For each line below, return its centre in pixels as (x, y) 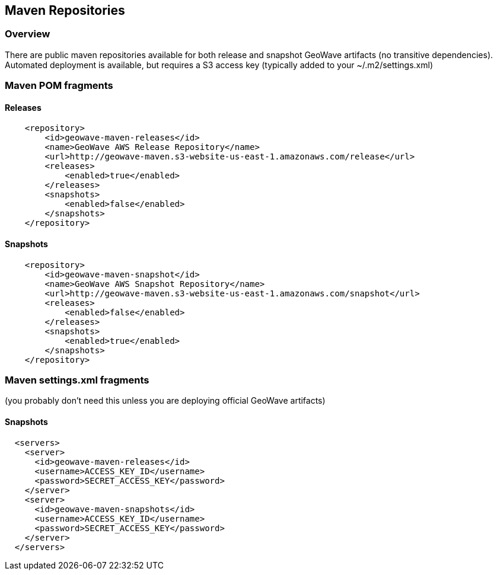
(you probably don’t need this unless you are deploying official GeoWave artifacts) (165, 401)
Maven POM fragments (59, 86)
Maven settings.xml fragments (77, 380)
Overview (28, 34)
